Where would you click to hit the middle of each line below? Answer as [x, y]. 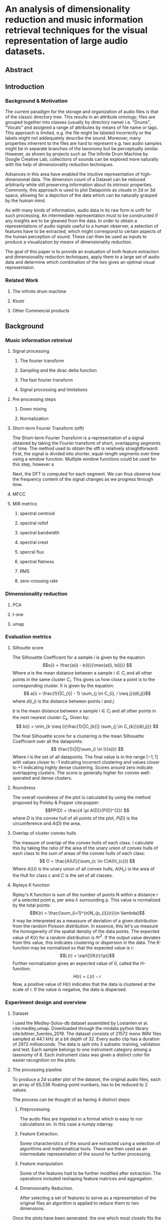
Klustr [18, 301]
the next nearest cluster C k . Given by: [51, 718]
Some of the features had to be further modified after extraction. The [90, 1173]
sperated [22, 778]
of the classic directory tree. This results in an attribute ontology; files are [80, 117]
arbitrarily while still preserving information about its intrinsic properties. [79, 185]
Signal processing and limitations [54, 390]
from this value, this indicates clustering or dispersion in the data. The [84, 943]
